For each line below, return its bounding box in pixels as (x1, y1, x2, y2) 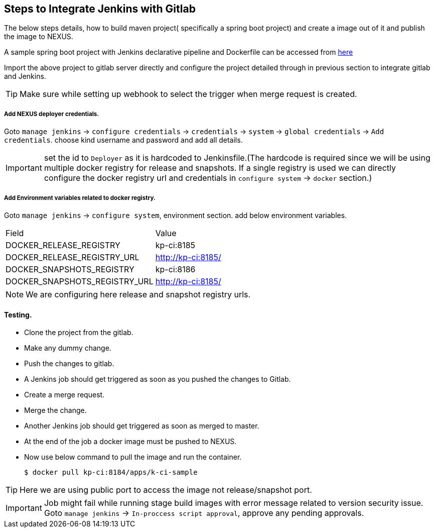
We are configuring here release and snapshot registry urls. (26, 289, 251, 299)
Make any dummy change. (24, 344, 111, 353)
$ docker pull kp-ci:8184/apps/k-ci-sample (24, 468, 198, 477)
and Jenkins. (4, 72, 46, 81)
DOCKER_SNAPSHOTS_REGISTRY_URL (6, 276, 154, 286)
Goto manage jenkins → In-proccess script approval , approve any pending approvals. (44, 508, 364, 518)
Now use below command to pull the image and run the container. (24, 453, 242, 462)
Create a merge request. (24, 390, 105, 399)
